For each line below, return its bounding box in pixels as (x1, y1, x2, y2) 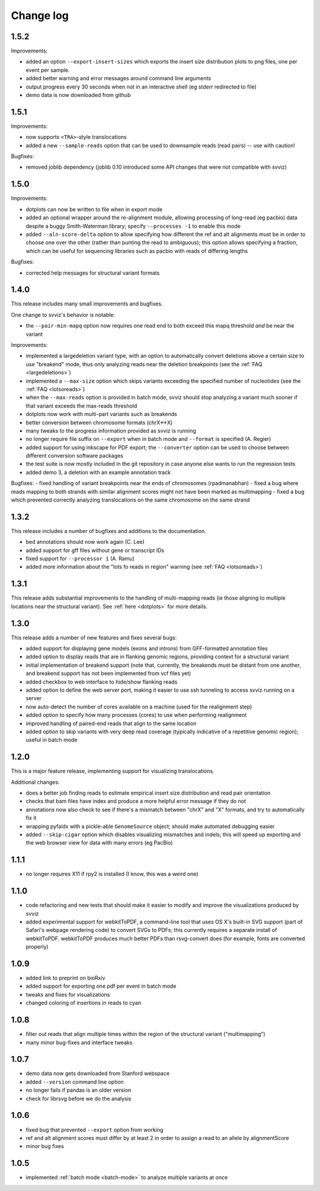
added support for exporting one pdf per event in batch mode (25, 982, 177, 990)
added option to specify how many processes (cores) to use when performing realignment (25, 711, 247, 719)
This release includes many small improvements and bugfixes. (11, 300, 163, 307)
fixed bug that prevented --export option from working (25, 1126, 164, 1133)
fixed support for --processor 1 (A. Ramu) (25, 555, 135, 562)
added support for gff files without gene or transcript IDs (25, 547, 165, 554)
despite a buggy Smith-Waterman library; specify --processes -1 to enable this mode (25, 222, 241, 229)
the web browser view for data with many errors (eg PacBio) (25, 839, 173, 846)
